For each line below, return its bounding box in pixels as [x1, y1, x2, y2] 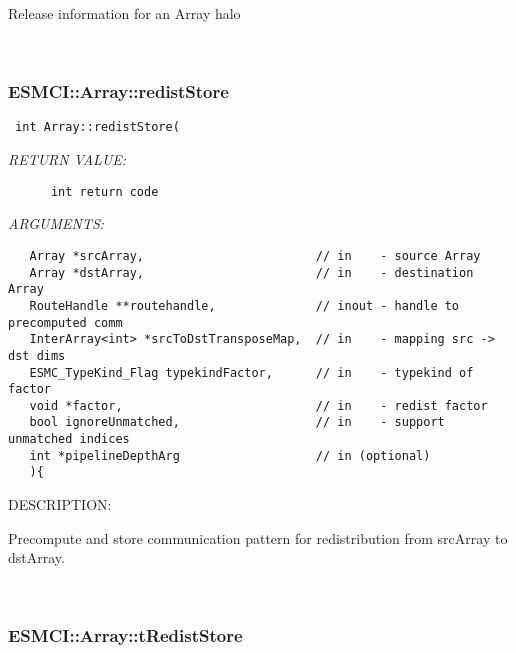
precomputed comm [8, 315, 123, 330]
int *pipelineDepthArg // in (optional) [29, 448, 431, 463]
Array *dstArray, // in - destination [29, 265, 474, 280]
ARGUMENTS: [8, 213, 105, 234]
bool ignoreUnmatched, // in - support [29, 415, 445, 430]
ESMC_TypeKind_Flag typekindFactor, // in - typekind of [29, 365, 474, 380]
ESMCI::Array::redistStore [8, 79, 229, 104]
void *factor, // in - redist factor [29, 398, 488, 413]
